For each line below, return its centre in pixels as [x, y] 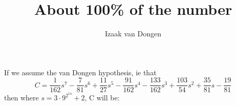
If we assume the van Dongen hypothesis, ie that [80, 72]
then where [22, 98]
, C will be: [102, 98]
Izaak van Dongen [133, 34]
